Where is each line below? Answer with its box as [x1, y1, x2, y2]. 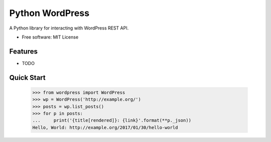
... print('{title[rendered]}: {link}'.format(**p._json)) [32, 117, 192, 123]
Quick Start [9, 73, 46, 82]
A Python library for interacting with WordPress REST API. [9, 25, 129, 31]
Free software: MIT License [22, 34, 79, 40]
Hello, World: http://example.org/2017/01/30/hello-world [32, 124, 178, 130]
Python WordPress [9, 7, 90, 18]
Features [9, 47, 38, 55]
